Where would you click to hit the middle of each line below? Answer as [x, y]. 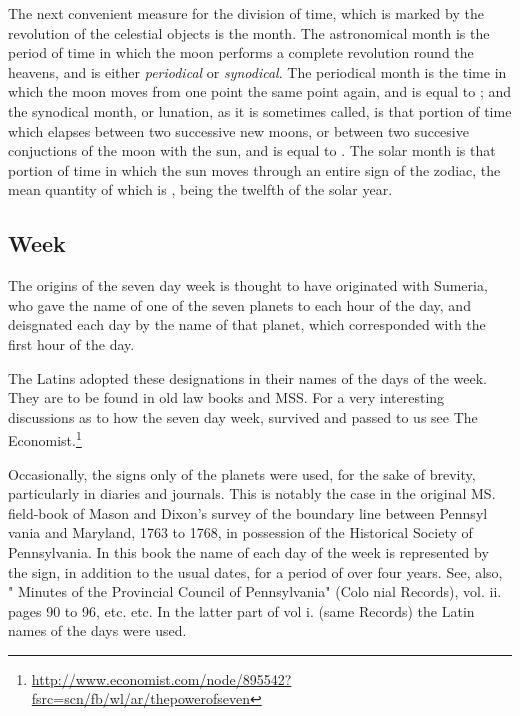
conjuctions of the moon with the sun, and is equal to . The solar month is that [252, 150]
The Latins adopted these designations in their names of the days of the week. [247, 377]
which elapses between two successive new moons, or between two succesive [238, 130]
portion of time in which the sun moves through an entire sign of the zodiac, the [254, 169]
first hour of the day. [71, 343]
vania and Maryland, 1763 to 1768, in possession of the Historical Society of [240, 532]
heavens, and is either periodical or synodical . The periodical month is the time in [257, 71]
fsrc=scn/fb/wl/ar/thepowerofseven [140, 698]
